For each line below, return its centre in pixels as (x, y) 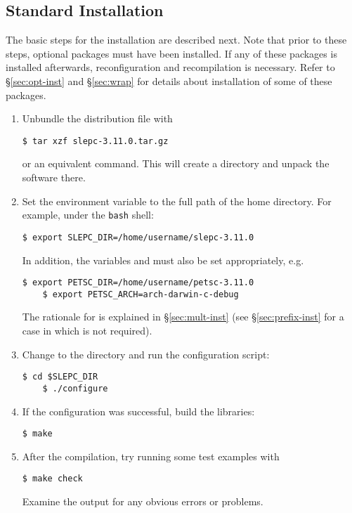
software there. (54, 177)
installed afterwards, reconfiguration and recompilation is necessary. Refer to (170, 67)
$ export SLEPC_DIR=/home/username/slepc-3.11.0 (138, 237)
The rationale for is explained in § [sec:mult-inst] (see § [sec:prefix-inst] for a (183, 317)
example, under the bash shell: (88, 215)
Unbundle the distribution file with (97, 118)
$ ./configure (75, 388)
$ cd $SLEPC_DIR (60, 377)
